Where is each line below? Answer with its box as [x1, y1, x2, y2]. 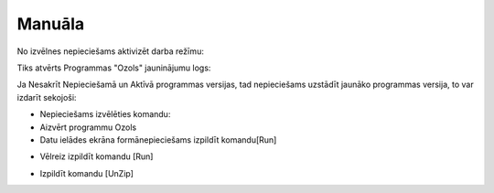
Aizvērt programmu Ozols [39, 122, 137, 133]
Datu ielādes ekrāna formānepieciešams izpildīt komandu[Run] [39, 134, 277, 145]
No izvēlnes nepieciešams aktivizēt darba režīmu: [16, 46, 205, 57]
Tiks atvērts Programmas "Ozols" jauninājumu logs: [16, 62, 211, 73]
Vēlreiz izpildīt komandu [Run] [39, 151, 154, 162]
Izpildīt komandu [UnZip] [39, 167, 134, 178]
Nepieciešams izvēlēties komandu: [39, 109, 171, 120]
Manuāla [16, 14, 85, 34]
